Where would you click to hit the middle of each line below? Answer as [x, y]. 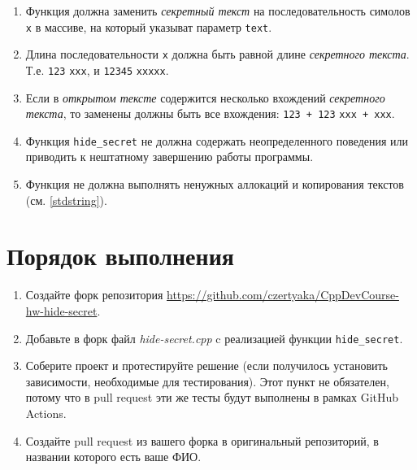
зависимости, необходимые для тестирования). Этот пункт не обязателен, [207, 381]
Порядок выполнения [120, 256]
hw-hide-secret [61, 310]
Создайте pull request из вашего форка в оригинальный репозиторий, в [202, 440]
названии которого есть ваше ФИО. [113, 457]
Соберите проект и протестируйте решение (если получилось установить [206, 366]
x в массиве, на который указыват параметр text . [149, 26]
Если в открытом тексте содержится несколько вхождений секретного [205, 97]
